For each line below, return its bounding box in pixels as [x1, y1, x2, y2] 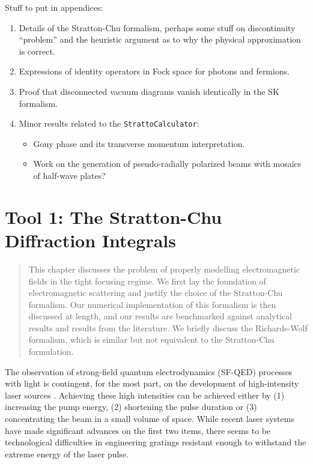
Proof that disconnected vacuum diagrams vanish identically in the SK [19, 85, 279, 97]
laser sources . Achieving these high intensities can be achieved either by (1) [5, 388, 285, 401]
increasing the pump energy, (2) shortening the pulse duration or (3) [5, 400, 257, 413]
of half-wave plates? [33, 169, 106, 181]
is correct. [19, 44, 55, 57]
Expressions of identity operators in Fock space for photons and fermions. [19, 65, 290, 77]
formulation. [28, 345, 74, 358]
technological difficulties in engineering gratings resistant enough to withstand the [5, 436, 306, 448]
